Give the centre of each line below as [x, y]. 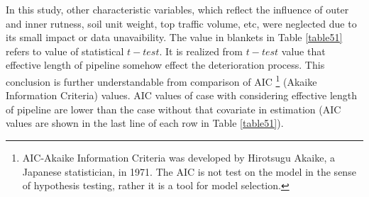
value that [303, 51]
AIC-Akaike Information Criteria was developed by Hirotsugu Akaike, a [178, 157]
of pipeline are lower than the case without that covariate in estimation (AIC [174, 109]
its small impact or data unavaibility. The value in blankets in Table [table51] [174, 37]
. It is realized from [201, 51]
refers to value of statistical [65, 51]
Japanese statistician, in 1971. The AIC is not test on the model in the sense [189, 171]
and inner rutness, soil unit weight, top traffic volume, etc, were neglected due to [181, 23]
